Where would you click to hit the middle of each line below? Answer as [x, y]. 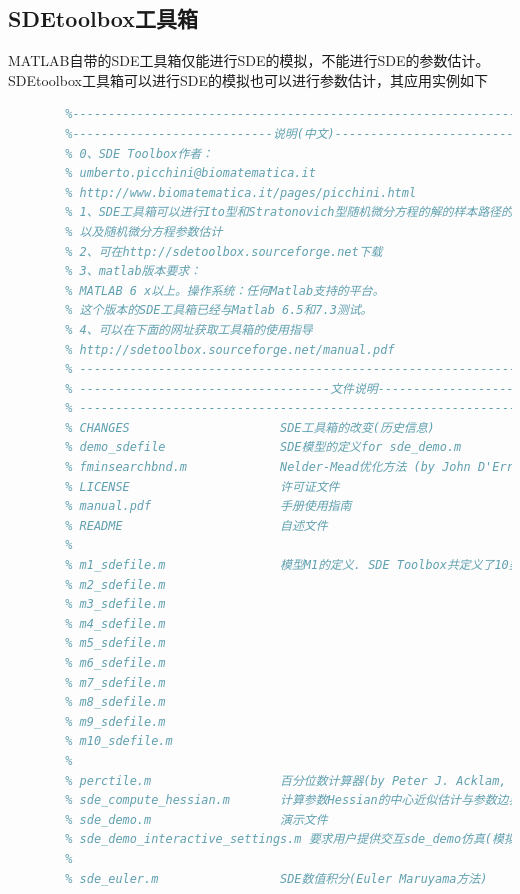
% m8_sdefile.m [115, 702]
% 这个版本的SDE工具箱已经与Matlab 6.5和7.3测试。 [219, 310]
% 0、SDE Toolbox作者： [139, 153]
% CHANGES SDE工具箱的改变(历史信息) [250, 427]
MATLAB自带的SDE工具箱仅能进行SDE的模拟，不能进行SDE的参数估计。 [249, 60]
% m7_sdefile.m [115, 682]
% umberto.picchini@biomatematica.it [190, 173]
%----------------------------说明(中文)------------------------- [289, 133]
